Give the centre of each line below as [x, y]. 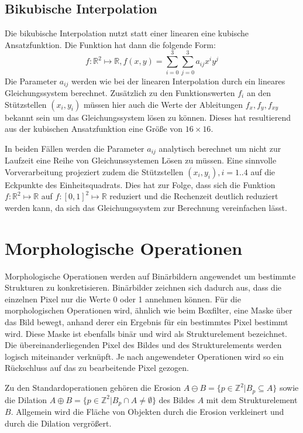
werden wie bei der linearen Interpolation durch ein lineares [178, 81]
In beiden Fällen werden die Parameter [75, 148]
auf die [263, 171]
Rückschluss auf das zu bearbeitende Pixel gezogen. [97, 368]
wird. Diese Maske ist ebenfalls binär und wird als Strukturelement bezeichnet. [146, 333]
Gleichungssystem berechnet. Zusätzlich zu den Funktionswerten [120, 92]
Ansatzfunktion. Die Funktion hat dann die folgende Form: [110, 44]
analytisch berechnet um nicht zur [220, 148]
